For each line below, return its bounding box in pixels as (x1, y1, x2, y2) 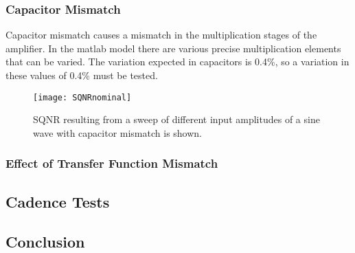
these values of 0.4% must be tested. (5, 68, 158, 82)
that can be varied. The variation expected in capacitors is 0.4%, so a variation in (5, 54, 350, 69)
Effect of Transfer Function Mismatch (5, 155, 218, 172)
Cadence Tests (5, 190, 110, 212)
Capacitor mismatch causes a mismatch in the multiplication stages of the (5, 27, 317, 42)
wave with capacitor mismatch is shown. (33, 125, 203, 140)
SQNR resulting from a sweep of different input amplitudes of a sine (33, 112, 320, 126)
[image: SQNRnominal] (33, 92, 132, 102)
